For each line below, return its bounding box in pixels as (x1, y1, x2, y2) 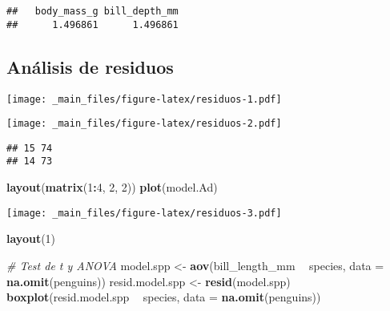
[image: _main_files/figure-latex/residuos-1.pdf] (6, 93, 282, 105)
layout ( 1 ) (6, 230, 56, 247)
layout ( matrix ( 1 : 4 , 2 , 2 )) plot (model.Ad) (6, 179, 218, 196)
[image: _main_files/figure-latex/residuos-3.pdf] (6, 207, 282, 219)
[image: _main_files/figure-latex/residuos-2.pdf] (6, 118, 282, 130)
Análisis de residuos (6, 54, 174, 79)
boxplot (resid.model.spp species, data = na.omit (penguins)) (6, 289, 321, 305)
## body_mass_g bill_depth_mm (6, 6, 179, 17)
